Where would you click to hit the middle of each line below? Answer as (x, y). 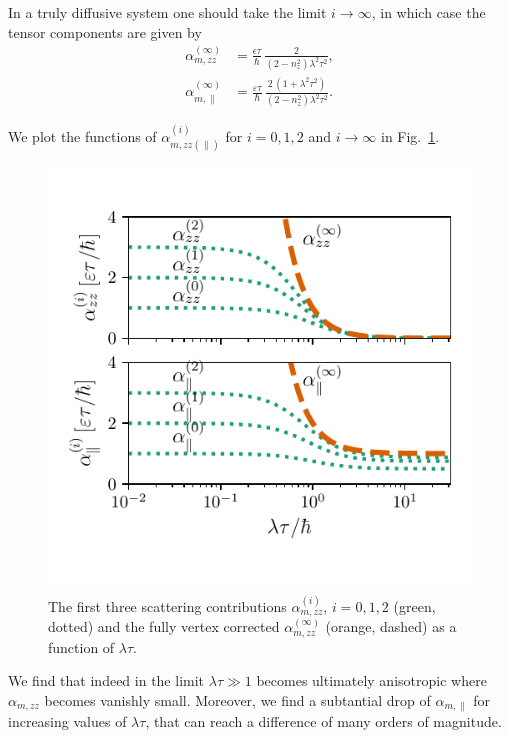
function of (81, 646)
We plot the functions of (82, 136)
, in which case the (428, 12)
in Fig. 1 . (410, 136)
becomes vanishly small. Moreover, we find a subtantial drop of (237, 699)
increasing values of (67, 721)
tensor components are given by (105, 31)
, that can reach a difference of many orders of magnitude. (323, 721)
